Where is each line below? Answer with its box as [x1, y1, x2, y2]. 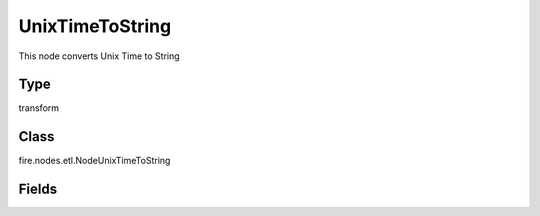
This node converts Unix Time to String [18, 50, 180, 62]
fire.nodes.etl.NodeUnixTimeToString [18, 155, 171, 167]
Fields [18, 181, 58, 198]
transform [18, 102, 60, 114]
